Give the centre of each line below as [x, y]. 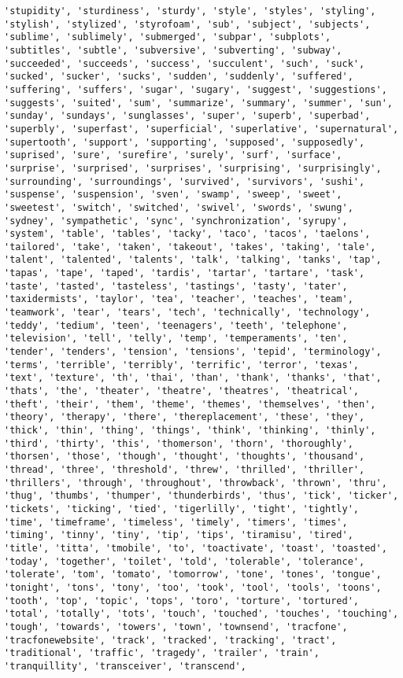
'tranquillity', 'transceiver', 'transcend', [125, 666]
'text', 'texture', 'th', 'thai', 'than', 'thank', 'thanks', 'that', [193, 378]
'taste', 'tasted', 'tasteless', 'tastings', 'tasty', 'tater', [176, 286]
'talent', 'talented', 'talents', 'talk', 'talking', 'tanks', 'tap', [193, 260]
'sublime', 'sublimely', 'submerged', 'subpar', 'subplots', [168, 37]
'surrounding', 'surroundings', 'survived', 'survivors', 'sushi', [185, 181]
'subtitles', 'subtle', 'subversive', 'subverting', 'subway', [173, 50]
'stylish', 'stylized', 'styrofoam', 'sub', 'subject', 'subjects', [187, 24]
